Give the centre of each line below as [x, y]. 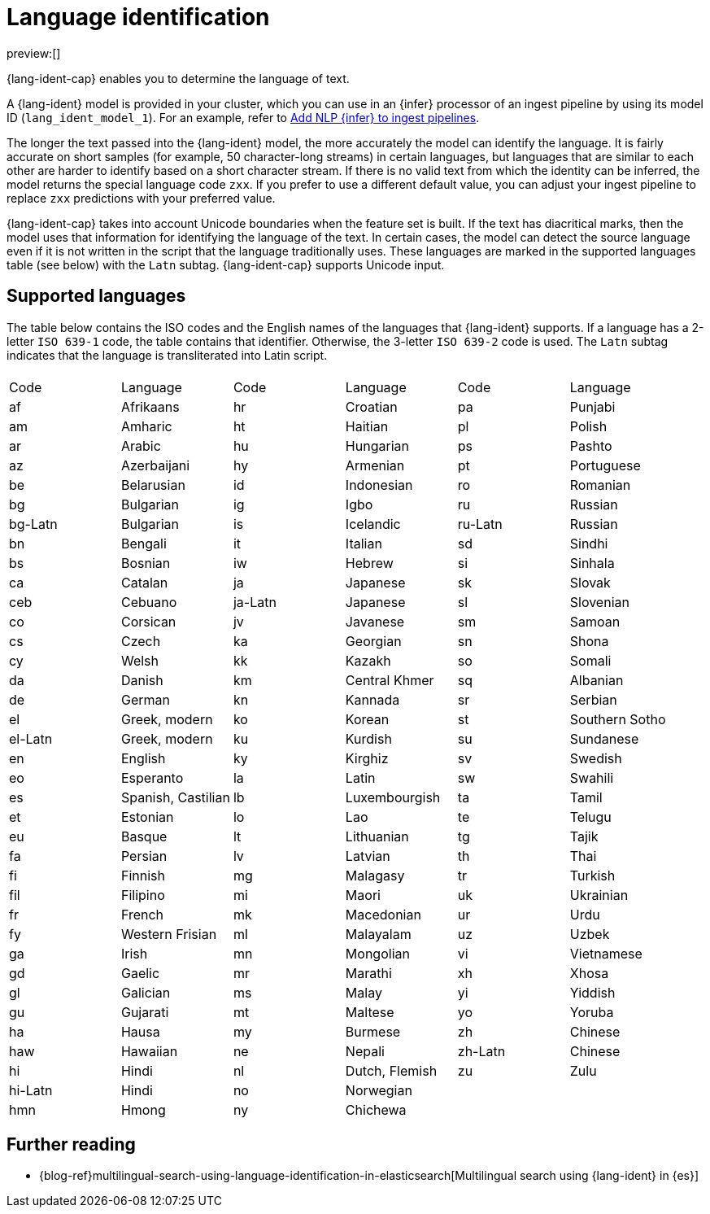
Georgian [373, 641]
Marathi [368, 973]
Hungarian [377, 445]
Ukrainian [599, 895]
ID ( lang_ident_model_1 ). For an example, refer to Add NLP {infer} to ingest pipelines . [243, 117]
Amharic [146, 426]
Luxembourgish [393, 797]
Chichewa [376, 1109]
